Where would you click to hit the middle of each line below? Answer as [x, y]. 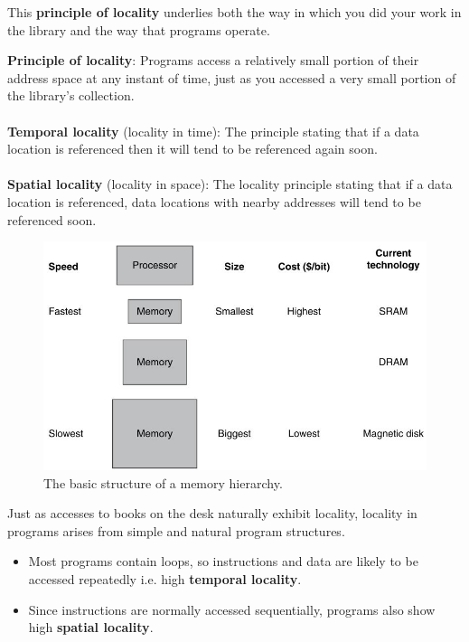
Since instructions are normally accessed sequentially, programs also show [232, 609]
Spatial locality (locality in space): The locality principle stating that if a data [230, 184]
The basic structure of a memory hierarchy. [163, 482]
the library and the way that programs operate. [139, 29]
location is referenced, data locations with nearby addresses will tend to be [214, 201]
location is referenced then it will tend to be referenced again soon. [192, 149]
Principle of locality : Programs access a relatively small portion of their [213, 60]
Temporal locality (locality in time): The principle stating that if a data [213, 131]
